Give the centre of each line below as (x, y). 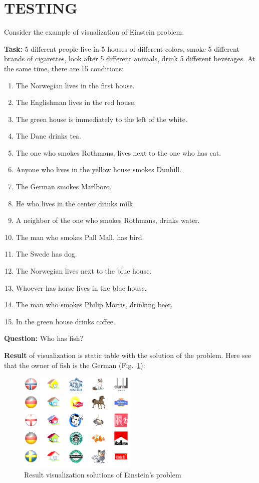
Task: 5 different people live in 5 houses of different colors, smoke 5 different (122, 48)
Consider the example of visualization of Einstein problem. (94, 32)
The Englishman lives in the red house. (76, 102)
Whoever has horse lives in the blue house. (81, 287)
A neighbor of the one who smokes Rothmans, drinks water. (108, 220)
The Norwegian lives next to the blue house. (84, 271)
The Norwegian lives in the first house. (75, 85)
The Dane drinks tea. (48, 136)
